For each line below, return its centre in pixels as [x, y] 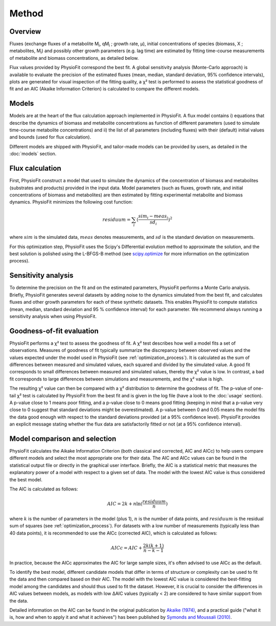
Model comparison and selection [63, 439]
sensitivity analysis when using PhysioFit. [53, 316]
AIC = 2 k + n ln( [125, 504]
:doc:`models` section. [33, 154]
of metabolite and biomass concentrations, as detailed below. [74, 58]
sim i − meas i [153, 217]
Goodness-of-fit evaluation [54, 331]
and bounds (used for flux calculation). [50, 137]
